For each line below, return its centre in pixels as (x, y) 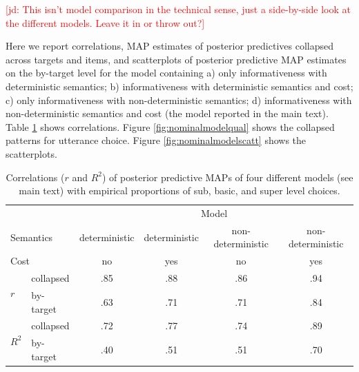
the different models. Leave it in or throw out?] (105, 22)
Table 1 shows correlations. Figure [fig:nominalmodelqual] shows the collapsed (170, 126)
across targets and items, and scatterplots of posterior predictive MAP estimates (176, 59)
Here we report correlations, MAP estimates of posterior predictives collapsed (169, 46)
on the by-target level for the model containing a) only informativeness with (166, 73)
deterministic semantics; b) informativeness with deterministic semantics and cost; (179, 86)
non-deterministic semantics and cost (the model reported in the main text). (167, 113)
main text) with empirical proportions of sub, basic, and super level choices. (179, 190)
